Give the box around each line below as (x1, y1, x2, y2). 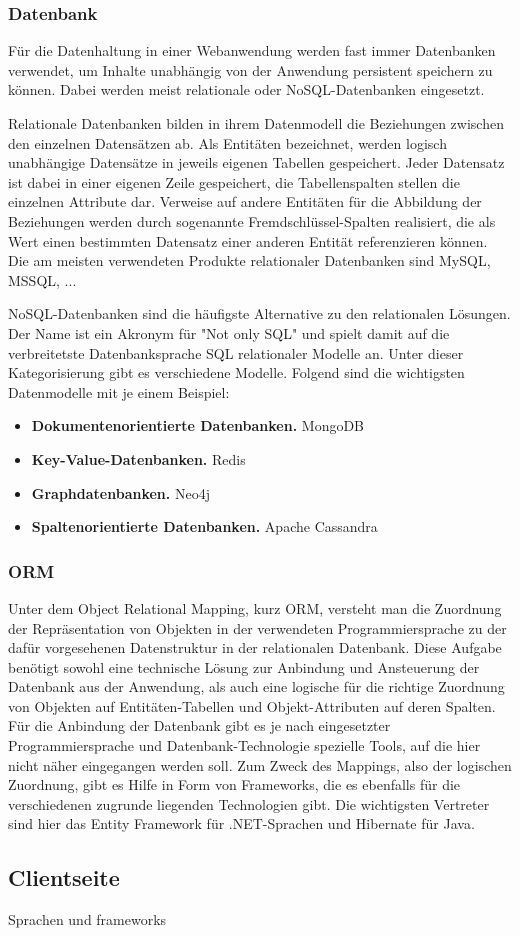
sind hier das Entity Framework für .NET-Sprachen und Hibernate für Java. (8, 813, 475, 834)
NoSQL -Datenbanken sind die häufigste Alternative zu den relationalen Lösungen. (8, 303, 511, 324)
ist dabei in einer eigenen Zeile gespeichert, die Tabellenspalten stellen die (8, 171, 460, 192)
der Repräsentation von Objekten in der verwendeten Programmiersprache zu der (8, 617, 507, 638)
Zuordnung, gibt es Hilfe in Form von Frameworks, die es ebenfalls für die (8, 774, 461, 795)
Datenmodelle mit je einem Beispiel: (8, 381, 230, 402)
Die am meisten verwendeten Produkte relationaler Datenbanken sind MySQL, (8, 250, 491, 271)
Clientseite (8, 862, 120, 893)
